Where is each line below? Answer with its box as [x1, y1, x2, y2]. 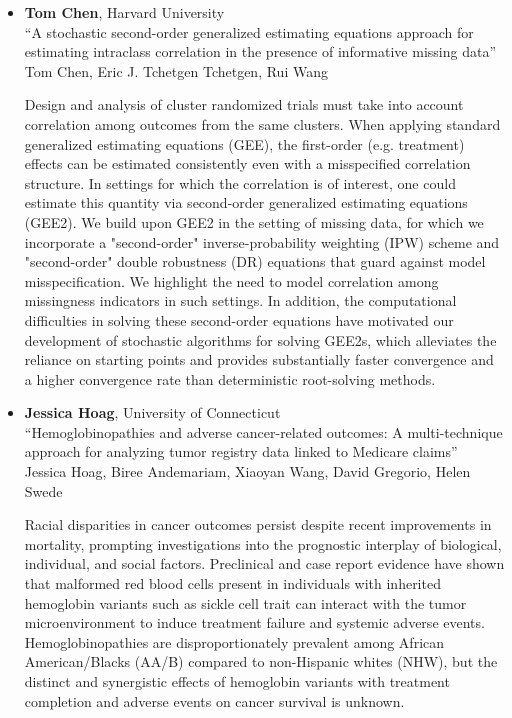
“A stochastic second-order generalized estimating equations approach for [24, 21, 474, 42]
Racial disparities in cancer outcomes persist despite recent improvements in [24, 514, 492, 535]
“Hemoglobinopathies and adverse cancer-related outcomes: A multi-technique [24, 421, 503, 442]
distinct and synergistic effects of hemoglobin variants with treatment [24, 671, 450, 691]
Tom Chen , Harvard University [24, 2, 225, 22]
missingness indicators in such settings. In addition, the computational [24, 290, 457, 311]
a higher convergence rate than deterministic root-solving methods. [24, 368, 436, 389]
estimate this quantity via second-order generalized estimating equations [24, 192, 468, 213]
